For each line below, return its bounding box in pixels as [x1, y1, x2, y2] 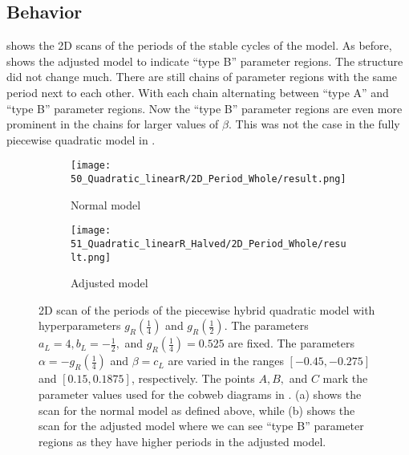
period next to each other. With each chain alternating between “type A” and [6, 83, 389, 100]
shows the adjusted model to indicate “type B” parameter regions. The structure [6, 52, 403, 69]
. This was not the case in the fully [228, 116, 400, 132]
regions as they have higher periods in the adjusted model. [38, 433, 326, 449]
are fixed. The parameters [228, 335, 355, 351]
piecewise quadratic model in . [6, 131, 156, 148]
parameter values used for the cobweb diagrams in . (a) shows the [38, 386, 362, 403]
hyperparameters [38, 317, 121, 334]
